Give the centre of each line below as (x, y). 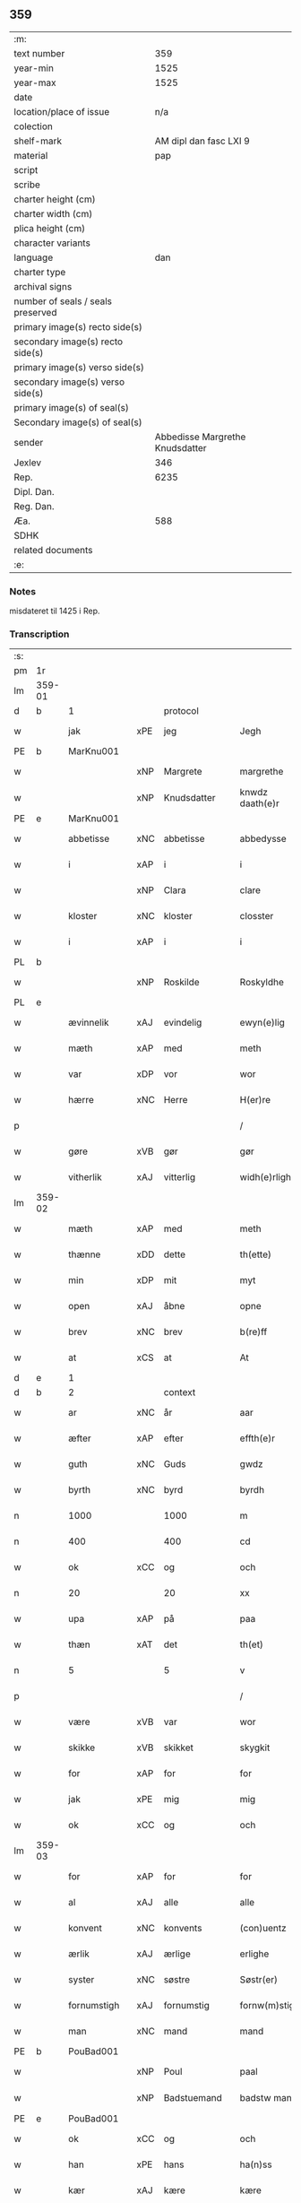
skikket (179, 1748)
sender (29, 442)
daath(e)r (259, 803)
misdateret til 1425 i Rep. (55, 611)
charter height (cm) (55, 199)
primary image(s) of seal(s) (72, 407)
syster (82, 1980)
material (31, 155)
